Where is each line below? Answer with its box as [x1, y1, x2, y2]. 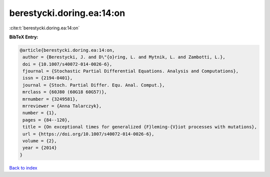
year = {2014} [22, 145, 57, 151]
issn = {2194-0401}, [22, 75, 73, 81]
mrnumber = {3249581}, [22, 96, 78, 102]
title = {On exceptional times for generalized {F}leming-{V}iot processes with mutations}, [22, 124, 257, 130]
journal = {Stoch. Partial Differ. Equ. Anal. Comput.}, [22, 82, 165, 88]
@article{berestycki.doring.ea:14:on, [19, 47, 115, 53]
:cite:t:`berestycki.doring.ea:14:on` [9, 25, 80, 31]
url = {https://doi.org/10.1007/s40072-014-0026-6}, [22, 131, 154, 137]
